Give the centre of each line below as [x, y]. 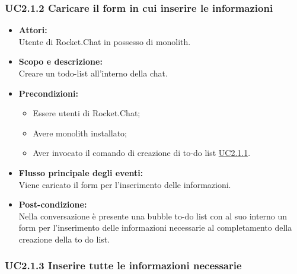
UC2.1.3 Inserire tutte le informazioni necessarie [123, 265]
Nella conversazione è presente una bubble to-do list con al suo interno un [153, 216]
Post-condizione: [53, 204]
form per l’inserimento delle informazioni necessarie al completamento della [155, 227]
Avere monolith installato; [80, 133]
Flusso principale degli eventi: [81, 172]
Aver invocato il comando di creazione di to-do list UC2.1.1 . [142, 153]
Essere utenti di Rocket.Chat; [87, 113]
